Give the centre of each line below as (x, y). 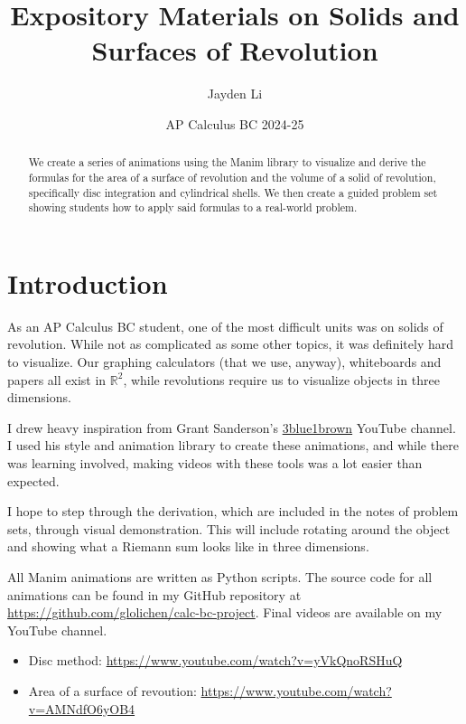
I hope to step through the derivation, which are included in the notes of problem (233, 511)
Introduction (88, 282)
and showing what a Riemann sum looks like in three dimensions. (188, 546)
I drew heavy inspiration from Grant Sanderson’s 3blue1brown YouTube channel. (232, 427)
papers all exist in (57, 379)
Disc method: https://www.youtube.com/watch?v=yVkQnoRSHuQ (215, 660)
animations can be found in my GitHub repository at (154, 594)
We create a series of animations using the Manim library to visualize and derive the (227, 162)
